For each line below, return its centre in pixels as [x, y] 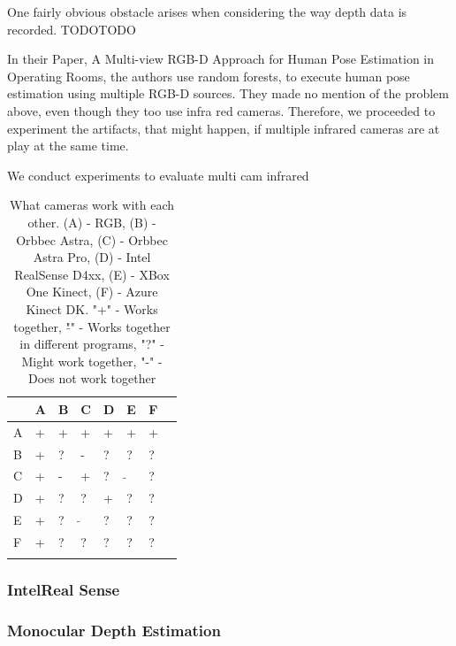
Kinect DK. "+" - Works [92, 308]
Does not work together [92, 378]
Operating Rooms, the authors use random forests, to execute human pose [209, 76]
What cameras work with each [92, 205]
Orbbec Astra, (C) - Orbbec [92, 239]
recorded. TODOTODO [72, 29]
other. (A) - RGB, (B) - [92, 222]
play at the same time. [68, 146]
